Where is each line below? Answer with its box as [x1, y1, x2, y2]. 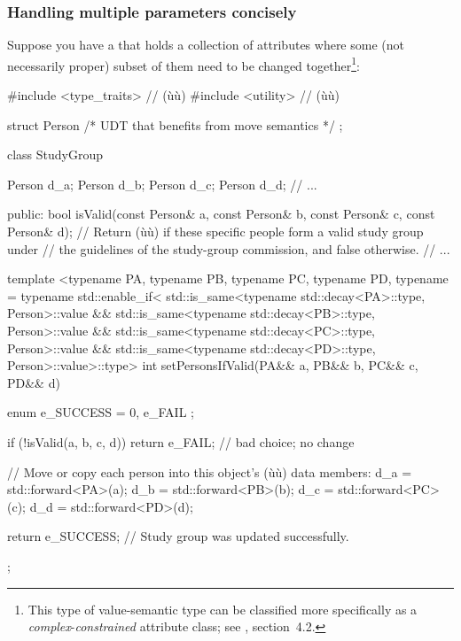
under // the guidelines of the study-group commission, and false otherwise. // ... [7, 239, 450, 258]
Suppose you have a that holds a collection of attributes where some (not [7, 35, 404, 54]
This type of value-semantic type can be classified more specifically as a [27, 599, 418, 618]
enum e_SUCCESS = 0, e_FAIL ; [7, 403, 194, 421]
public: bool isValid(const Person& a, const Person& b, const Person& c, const [7, 205, 435, 223]
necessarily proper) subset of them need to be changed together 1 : [7, 53, 360, 74]
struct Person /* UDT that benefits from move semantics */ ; [7, 115, 343, 134]
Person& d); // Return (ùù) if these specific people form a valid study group [7, 222, 424, 241]
